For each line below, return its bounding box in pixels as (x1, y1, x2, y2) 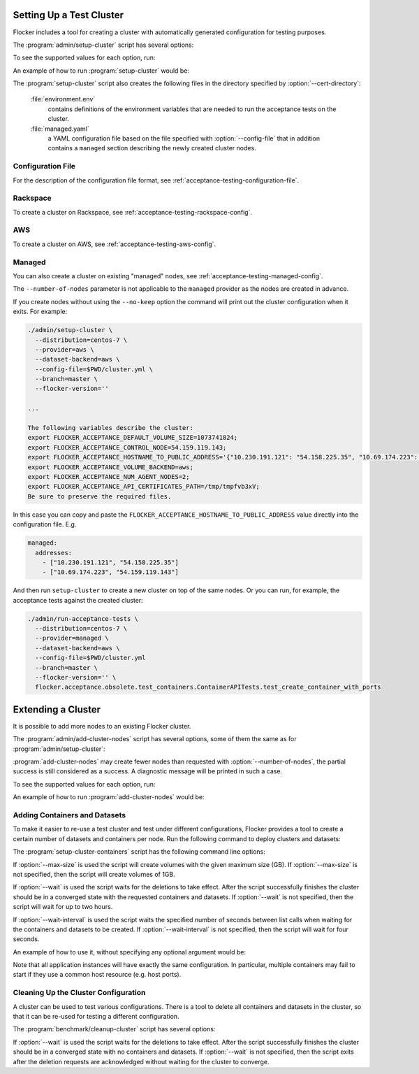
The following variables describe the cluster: (27, 424, 193, 432)
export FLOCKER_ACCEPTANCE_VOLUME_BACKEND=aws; (27, 463, 193, 471)
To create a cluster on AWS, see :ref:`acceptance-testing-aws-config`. (13, 240, 216, 248)
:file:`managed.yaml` (30, 124, 90, 133)
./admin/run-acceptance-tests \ (27, 615, 139, 622)
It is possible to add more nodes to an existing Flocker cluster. (13, 722, 191, 730)
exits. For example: (13, 308, 68, 316)
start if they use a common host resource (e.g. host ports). (13, 971, 182, 979)
